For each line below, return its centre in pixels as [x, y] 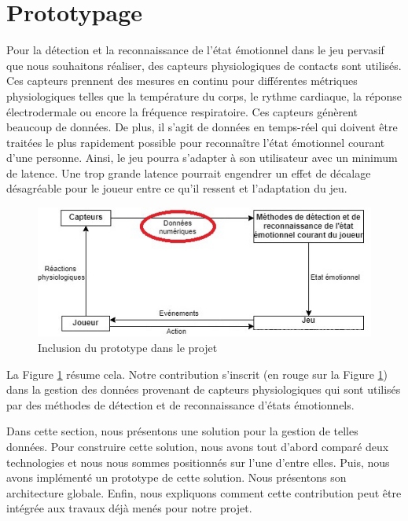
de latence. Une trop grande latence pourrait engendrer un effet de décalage [189, 172]
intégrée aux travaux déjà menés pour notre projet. [129, 508]
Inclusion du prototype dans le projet [128, 347]
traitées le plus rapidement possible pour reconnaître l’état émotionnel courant [196, 142]
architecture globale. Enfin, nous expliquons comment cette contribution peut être [204, 492]
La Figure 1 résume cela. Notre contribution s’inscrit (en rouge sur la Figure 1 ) [197, 374]
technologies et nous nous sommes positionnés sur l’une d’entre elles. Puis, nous [198, 462]
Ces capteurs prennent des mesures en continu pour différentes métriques [182, 81]
